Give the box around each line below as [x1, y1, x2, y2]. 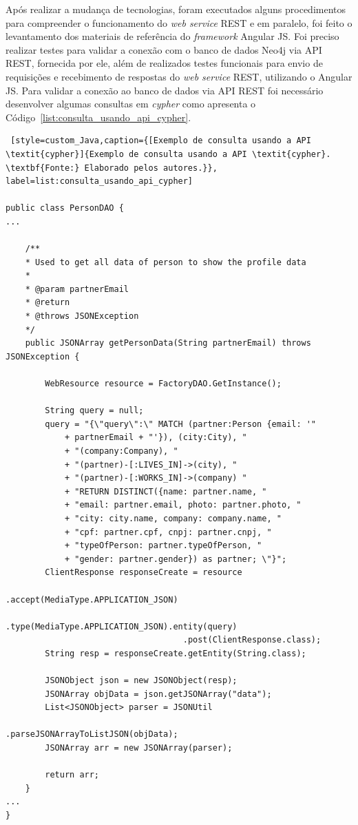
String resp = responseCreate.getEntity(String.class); [45, 648, 306, 658]
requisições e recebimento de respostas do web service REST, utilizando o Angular [6, 69, 352, 83]
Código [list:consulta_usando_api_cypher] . [6, 109, 191, 124]
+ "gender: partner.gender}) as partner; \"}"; [64, 554, 287, 564]
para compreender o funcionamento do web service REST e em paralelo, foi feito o [6, 15, 352, 30]
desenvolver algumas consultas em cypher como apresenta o [6, 96, 256, 111]
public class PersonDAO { [6, 203, 124, 213]
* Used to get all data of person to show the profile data [25, 257, 306, 267]
